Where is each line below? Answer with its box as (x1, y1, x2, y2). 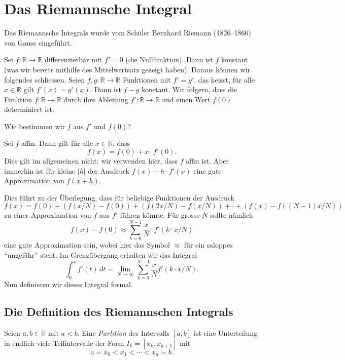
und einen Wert (162, 94, 211, 104)
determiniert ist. (4, 104, 54, 114)
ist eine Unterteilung (193, 328, 258, 338)
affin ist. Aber (186, 155, 229, 166)
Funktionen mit (122, 74, 171, 85)
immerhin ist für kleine (4, 165, 76, 176)
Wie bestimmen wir (4, 121, 65, 131)
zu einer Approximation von (4, 210, 91, 220)
